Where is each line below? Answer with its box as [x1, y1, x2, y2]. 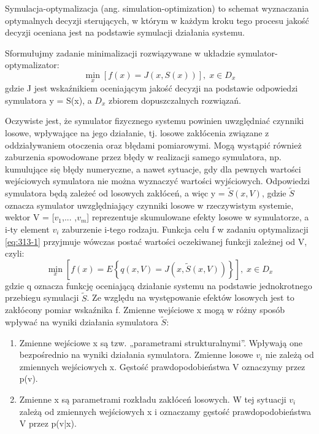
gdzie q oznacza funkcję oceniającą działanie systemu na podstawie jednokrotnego [5, 279, 312, 292]
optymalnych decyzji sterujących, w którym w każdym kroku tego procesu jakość [5, 14, 309, 26]
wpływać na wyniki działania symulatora [5, 315, 158, 328]
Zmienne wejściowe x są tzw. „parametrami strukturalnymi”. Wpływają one [19, 336, 303, 349]
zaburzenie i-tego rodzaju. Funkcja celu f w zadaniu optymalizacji [62, 222, 309, 235]
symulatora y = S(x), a [5, 93, 92, 106]
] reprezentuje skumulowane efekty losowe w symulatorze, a [86, 211, 309, 223]
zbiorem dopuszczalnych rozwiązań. [108, 93, 241, 106]
